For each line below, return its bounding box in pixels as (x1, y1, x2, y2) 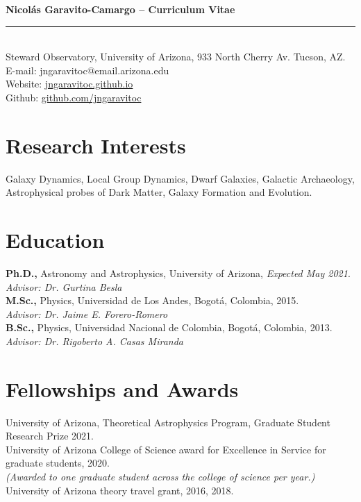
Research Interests (6, 131, 186, 159)
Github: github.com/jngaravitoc (6, 90, 142, 104)
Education (6, 226, 105, 254)
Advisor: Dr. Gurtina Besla (6, 279, 122, 294)
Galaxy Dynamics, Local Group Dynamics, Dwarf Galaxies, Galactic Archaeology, (6, 171, 355, 185)
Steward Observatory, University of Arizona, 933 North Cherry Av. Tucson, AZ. (6, 49, 346, 64)
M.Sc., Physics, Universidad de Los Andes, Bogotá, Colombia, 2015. (6, 293, 299, 308)
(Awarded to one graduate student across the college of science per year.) (6, 469, 315, 484)
